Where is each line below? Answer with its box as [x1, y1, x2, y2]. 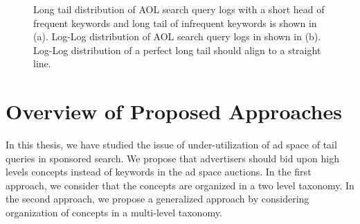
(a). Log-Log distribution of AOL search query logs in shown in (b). [33, 29, 321, 44]
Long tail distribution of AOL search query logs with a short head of [33, 2, 325, 16]
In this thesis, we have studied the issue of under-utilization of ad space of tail [6, 137, 337, 152]
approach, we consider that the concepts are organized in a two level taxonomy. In [6, 178, 354, 192]
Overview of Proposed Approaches [6, 97, 342, 126]
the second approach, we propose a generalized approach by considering [6, 191, 309, 206]
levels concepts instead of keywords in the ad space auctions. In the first [6, 164, 312, 179]
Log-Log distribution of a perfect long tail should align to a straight [33, 42, 321, 57]
